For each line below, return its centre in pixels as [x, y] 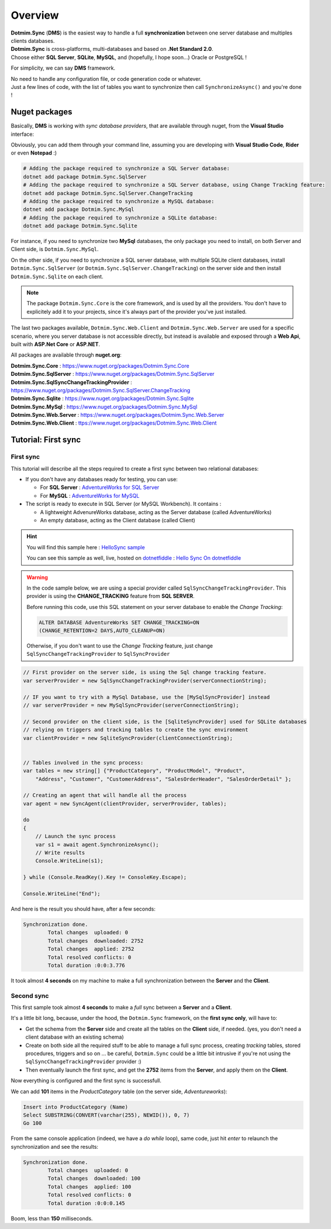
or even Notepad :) [34, 153]
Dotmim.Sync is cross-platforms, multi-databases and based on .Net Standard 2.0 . [112, 49]
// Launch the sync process [76, 836]
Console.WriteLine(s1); [69, 861]
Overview [35, 15]
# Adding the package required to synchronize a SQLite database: [120, 218]
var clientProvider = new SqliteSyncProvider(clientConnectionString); [128, 738]
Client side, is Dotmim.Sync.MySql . [55, 249]
